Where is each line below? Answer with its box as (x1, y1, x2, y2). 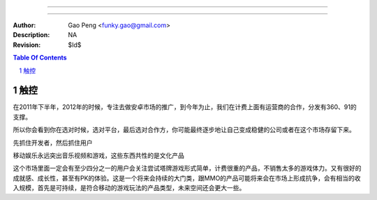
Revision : (13, 41, 41, 49)
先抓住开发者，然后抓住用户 (13, 138, 93, 147)
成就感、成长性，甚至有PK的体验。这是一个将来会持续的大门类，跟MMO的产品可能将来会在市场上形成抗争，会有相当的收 (13, 173, 361, 182)
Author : (13, 21, 36, 29)
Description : (13, 31, 50, 39)
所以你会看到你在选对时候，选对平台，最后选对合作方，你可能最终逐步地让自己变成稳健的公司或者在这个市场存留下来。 (13, 126, 355, 134)
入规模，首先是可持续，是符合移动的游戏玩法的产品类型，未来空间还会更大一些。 (13, 184, 246, 192)
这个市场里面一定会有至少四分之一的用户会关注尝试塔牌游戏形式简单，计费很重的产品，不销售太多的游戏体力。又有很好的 (13, 164, 362, 173)
